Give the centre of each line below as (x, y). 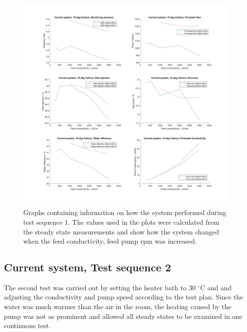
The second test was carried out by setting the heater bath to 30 (100, 287)
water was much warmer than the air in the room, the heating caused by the (118, 307)
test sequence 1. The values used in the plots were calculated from (121, 222)
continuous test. (27, 325)
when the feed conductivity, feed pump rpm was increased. (110, 241)
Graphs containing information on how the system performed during (125, 212)
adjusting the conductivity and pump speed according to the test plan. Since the (123, 297)
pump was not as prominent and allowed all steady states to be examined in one (123, 316)
